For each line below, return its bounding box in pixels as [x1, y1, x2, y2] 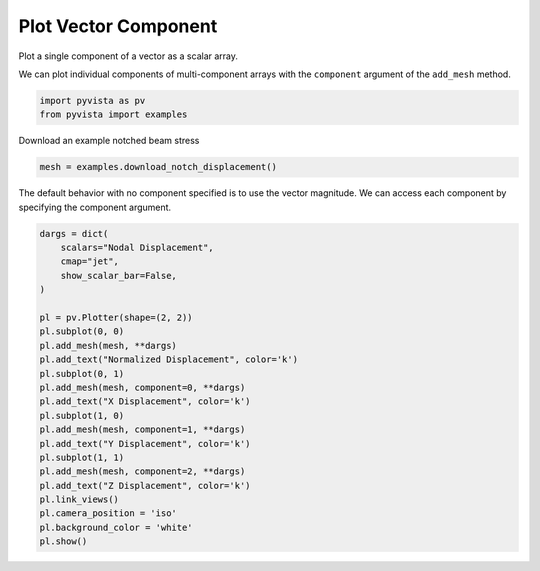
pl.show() [39, 536, 88, 547]
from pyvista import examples [39, 109, 188, 120]
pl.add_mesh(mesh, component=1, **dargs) [39, 424, 246, 435]
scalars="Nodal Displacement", [60, 242, 214, 254]
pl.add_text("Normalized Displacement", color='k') [39, 354, 299, 365]
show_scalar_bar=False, [60, 270, 177, 281]
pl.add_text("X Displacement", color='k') [39, 396, 251, 407]
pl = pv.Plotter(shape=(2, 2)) [39, 311, 194, 323]
